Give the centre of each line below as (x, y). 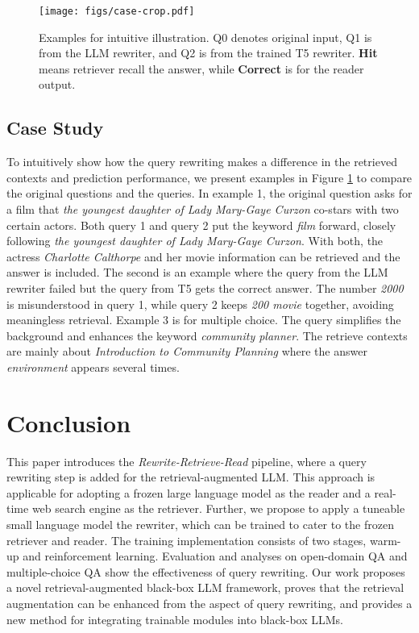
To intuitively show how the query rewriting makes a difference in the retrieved (202, 162)
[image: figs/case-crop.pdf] (117, 11)
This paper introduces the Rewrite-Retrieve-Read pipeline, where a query (187, 461)
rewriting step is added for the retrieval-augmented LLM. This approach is (191, 477)
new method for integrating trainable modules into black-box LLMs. (175, 619)
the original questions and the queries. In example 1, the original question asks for (209, 193)
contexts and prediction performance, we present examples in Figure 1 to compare (209, 177)
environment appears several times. (93, 366)
